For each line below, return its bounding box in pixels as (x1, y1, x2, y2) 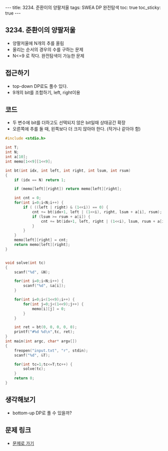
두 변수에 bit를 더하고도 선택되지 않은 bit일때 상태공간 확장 (12, 119, 126, 126)
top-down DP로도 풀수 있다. (12, 83, 68, 89)
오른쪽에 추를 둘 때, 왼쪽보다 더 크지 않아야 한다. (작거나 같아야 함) (12, 126, 141, 132)
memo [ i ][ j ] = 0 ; (31, 306, 66, 312)
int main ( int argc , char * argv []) (5, 339, 77, 344)
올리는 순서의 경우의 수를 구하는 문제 (12, 46, 83, 52)
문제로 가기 (12, 440, 34, 446)
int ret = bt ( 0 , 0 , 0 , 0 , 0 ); (14, 325, 77, 330)
